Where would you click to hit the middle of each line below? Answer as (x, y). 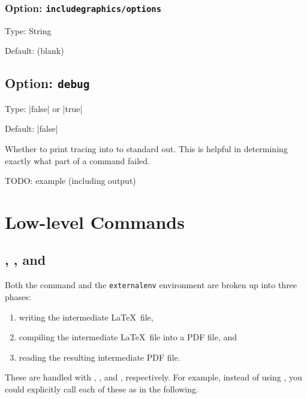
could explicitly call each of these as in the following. (102, 389)
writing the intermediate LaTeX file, (86, 317)
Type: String (28, 30)
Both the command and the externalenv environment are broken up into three (151, 285)
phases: (18, 296)
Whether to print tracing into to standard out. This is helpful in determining (146, 148)
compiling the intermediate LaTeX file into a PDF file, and (128, 337)
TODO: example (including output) (70, 181)
